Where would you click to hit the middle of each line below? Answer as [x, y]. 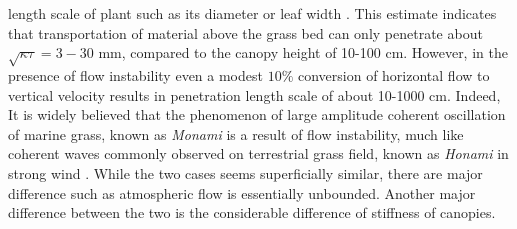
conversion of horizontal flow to [393, 74]
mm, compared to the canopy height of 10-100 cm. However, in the [303, 52]
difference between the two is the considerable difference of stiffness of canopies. [252, 212]
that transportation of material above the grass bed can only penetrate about [245, 32]
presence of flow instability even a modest [135, 74]
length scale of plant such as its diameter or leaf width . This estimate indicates [252, 13]
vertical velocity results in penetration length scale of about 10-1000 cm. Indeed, [254, 94]
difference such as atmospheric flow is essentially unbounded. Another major [242, 192]
